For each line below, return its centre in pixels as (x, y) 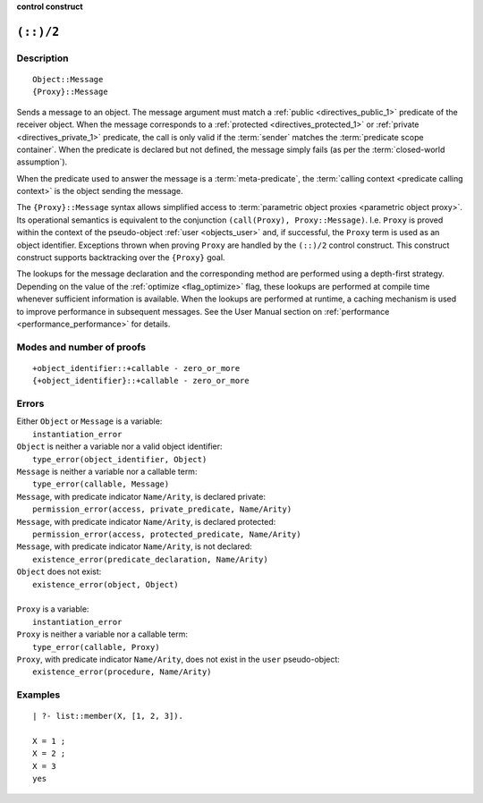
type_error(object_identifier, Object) (120, 459)
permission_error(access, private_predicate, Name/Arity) (162, 509)
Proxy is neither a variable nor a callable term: (102, 634)
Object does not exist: (59, 571)
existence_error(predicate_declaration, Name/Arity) (150, 559)
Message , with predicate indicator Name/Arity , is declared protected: (146, 521)
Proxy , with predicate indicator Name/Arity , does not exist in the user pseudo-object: (178, 659)
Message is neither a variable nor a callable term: (107, 472)
